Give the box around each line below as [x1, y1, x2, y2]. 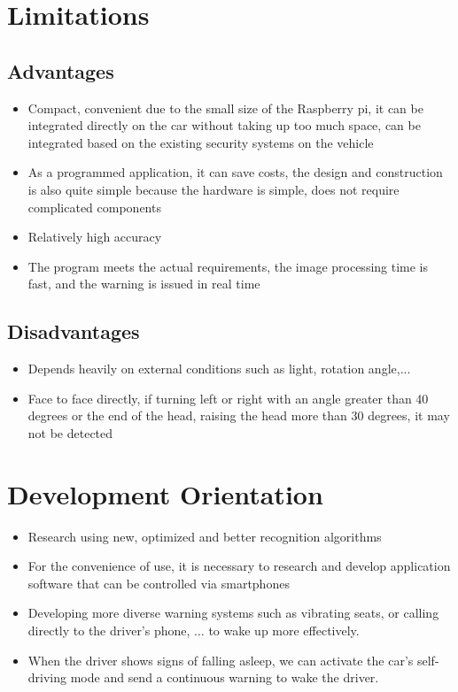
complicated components [27, 197, 161, 216]
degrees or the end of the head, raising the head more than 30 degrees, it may [27, 406, 450, 425]
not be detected [27, 423, 113, 442]
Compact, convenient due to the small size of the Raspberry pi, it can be [27, 98, 423, 117]
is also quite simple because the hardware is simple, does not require [27, 180, 400, 198]
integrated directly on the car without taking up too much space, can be [27, 116, 421, 135]
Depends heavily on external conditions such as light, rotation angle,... [27, 359, 411, 378]
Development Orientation [7, 475, 323, 511]
